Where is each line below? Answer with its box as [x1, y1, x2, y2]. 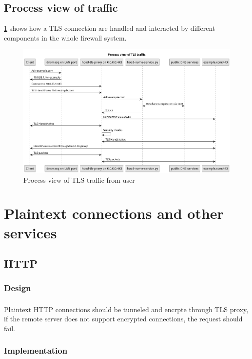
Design [4, 281, 31, 294]
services [4, 222, 57, 242]
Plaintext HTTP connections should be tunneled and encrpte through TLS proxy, [4, 304, 249, 314]
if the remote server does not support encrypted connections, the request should [4, 314, 243, 324]
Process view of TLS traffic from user [23, 174, 135, 185]
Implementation [4, 344, 68, 356]
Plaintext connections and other [4, 203, 224, 223]
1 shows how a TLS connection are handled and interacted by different [4, 23, 215, 33]
